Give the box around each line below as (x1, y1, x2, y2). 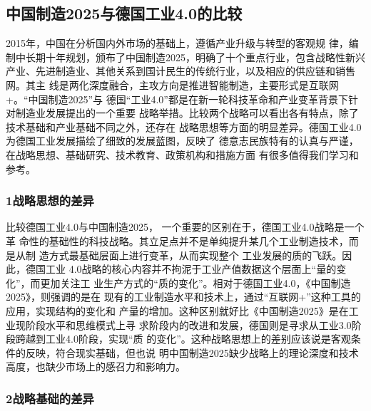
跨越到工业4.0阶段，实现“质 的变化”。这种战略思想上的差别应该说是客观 (15, 331, 351, 346)
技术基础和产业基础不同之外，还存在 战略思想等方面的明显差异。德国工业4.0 (6, 119, 362, 134)
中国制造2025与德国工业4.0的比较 (6, 2, 243, 24)
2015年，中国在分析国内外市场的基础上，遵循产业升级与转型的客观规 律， (6, 36, 349, 51)
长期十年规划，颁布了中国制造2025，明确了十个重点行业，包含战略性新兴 (25, 49, 365, 64)
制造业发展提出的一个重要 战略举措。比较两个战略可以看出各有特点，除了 (15, 105, 359, 120)
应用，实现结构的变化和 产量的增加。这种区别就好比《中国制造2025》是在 (6, 303, 349, 318)
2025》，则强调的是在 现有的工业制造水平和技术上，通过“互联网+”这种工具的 (6, 289, 361, 304)
